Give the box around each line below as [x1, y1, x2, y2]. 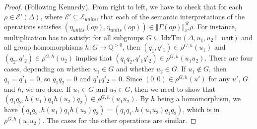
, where [40, 11, 63, 21]
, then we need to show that [130, 83, 215, 94]
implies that [75, 53, 112, 63]
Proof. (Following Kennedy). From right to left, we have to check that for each [4, 1, 243, 11]
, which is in [183, 104, 220, 115]
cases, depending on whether [4, 64, 91, 74]
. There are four [204, 53, 253, 63]
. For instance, [193, 21, 237, 31]
